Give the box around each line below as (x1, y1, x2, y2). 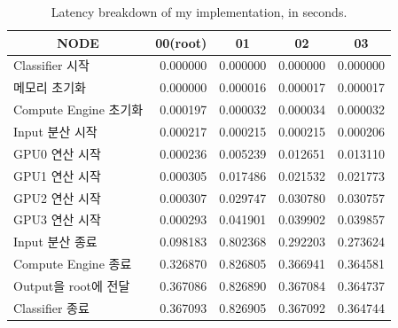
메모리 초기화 (13, 78, 86, 97)
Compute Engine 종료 (13, 254, 132, 273)
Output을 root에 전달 (13, 276, 130, 294)
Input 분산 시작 (13, 121, 98, 140)
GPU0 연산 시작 (13, 144, 101, 162)
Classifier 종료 (13, 298, 90, 316)
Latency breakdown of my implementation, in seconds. (51, 3, 347, 20)
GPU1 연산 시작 (13, 166, 101, 184)
